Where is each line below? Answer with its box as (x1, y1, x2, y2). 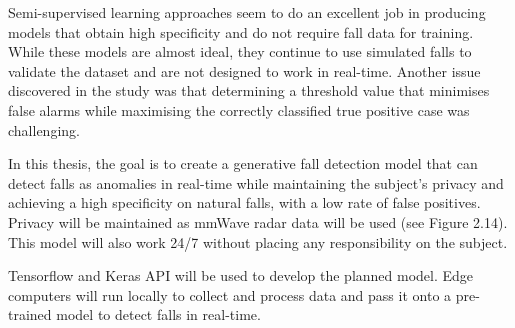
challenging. (8, 119, 80, 140)
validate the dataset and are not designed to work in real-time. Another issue (8, 60, 481, 81)
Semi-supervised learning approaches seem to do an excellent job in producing (8, 2, 486, 22)
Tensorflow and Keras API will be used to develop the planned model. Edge (8, 265, 474, 286)
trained (8, 304, 52, 325)
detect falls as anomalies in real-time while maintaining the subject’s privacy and (8, 172, 504, 193)
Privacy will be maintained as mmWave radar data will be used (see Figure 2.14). (8, 211, 508, 232)
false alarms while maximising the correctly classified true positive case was (8, 99, 470, 120)
